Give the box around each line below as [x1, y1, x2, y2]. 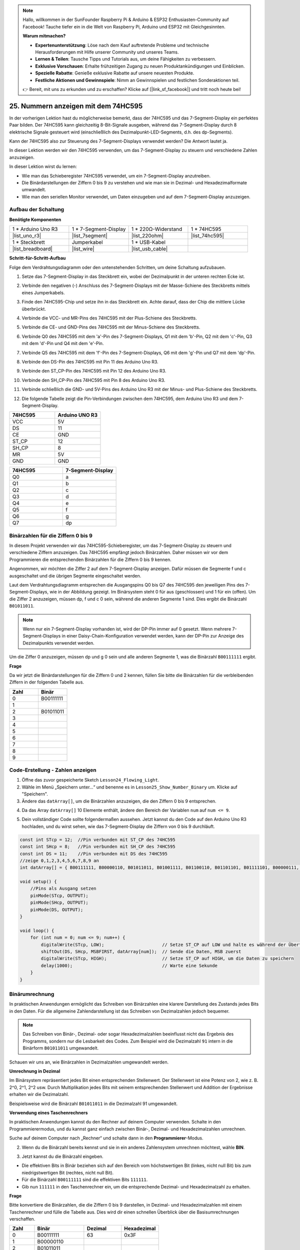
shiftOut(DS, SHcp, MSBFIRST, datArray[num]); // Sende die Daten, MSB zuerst [40, 949, 241, 954]
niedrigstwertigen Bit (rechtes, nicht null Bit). [21, 1169, 114, 1175]
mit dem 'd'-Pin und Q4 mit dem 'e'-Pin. [21, 340, 104, 346]
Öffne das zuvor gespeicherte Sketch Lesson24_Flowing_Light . [21, 777, 159, 783]
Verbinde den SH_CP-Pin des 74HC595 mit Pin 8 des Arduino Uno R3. [21, 377, 165, 383]
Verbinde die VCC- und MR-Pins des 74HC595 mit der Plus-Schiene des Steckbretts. [21, 315, 197, 321]
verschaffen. [9, 1216, 35, 1222]
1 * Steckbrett [12, 239, 45, 246]
